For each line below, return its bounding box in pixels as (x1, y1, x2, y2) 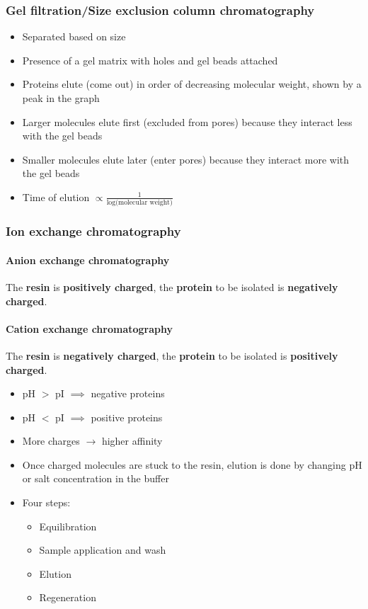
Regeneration (39, 590, 96, 605)
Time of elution (22, 189, 90, 204)
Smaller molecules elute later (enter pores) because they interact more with (22, 152, 350, 166)
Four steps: (22, 495, 71, 510)
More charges (22, 433, 80, 448)
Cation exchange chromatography (6, 321, 173, 336)
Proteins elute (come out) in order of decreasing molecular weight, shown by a (22, 76, 362, 91)
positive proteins (91, 409, 163, 424)
